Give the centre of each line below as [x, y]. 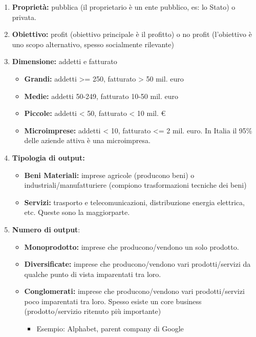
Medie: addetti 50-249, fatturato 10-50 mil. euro [101, 96]
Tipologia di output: [48, 157]
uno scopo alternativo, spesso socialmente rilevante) [93, 44]
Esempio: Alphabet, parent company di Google [110, 329]
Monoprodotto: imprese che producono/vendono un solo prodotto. [132, 246]
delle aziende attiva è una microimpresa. [87, 140]
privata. [24, 17]
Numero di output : [46, 229]
